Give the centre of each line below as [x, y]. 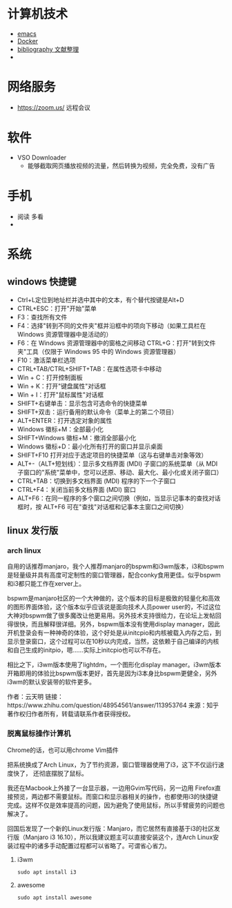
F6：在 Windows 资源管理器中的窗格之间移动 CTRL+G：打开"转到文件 [116, 343]
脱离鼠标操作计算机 [39, 733]
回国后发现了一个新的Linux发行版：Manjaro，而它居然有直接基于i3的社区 [110, 828]
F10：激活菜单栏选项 [46, 360]
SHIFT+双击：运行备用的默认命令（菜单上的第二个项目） [97, 412]
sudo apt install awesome [54, 898]
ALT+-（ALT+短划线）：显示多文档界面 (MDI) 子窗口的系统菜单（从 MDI [117, 464]
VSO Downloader [42, 157]
